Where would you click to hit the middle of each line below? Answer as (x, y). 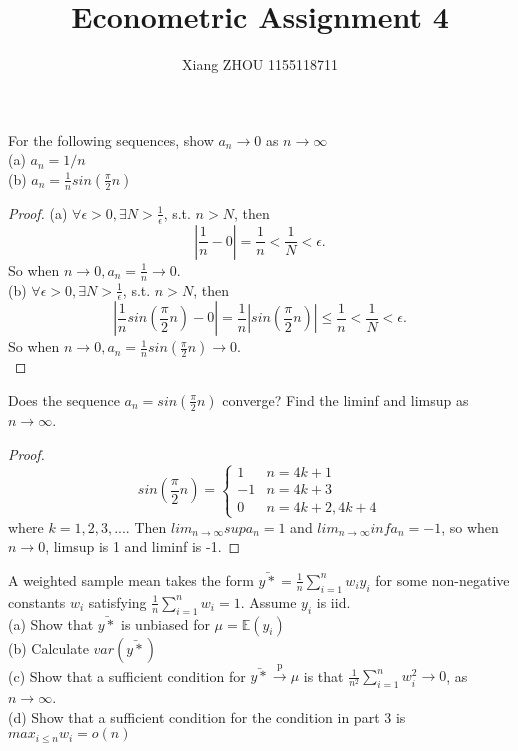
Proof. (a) (38, 212)
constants (37, 601)
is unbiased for (165, 623)
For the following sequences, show (111, 139)
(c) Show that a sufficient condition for (127, 675)
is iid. (333, 601)
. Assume (268, 601)
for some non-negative (442, 579)
